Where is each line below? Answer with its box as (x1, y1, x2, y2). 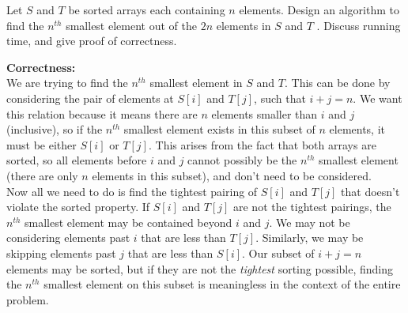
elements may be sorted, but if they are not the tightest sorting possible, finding (6, 260, 394, 277)
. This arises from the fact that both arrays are (148, 136, 376, 153)
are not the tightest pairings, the (233, 198, 391, 215)
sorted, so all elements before (6, 152, 147, 168)
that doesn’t (341, 183, 400, 199)
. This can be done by (284, 74, 391, 91)
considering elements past (6, 229, 130, 246)
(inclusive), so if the (6, 121, 103, 138)
